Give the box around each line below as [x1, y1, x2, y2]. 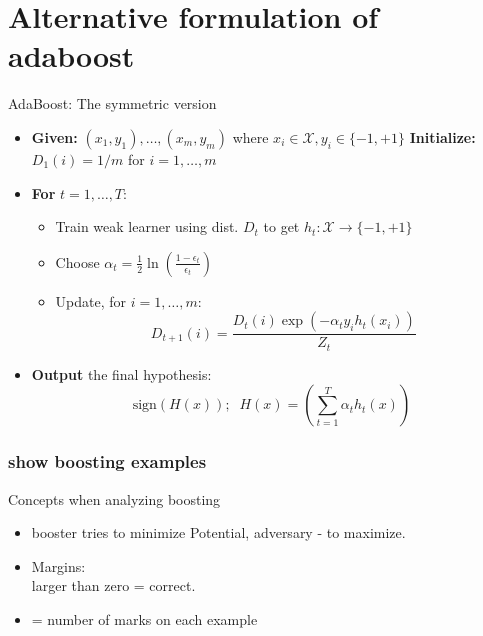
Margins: [31, 555, 86, 576]
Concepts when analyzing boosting [8, 488, 221, 509]
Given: [31, 126, 78, 147]
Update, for [55, 290, 127, 311]
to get [263, 216, 300, 237]
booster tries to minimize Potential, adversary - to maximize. [31, 522, 406, 543]
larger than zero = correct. [31, 575, 196, 596]
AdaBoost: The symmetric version [8, 93, 217, 114]
